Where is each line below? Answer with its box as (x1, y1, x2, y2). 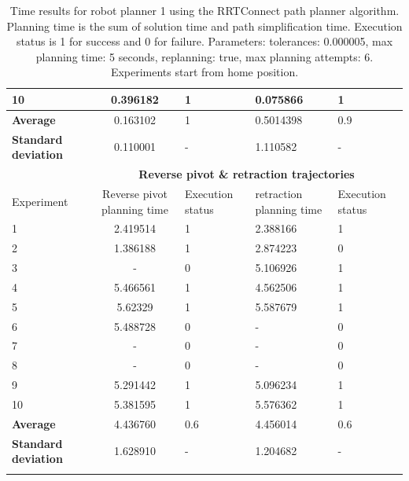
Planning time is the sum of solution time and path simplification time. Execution (6, 17, 403, 34)
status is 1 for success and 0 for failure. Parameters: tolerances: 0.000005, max (16, 33, 393, 50)
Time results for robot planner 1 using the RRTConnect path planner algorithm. (9, 2, 400, 18)
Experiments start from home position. (110, 64, 299, 80)
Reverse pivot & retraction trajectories (138, 166, 355, 182)
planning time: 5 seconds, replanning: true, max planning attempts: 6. (35, 48, 374, 64)
